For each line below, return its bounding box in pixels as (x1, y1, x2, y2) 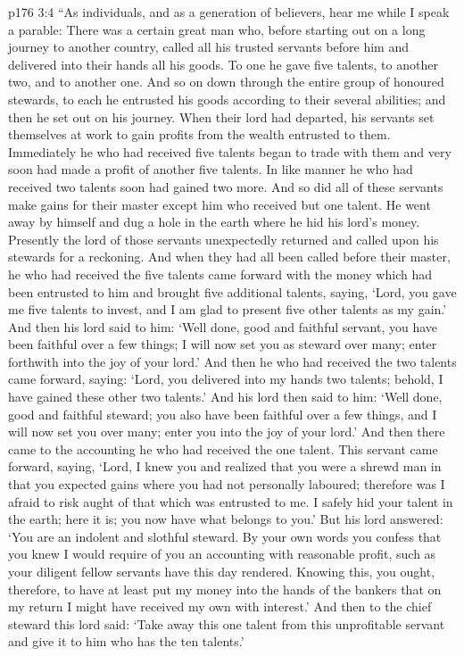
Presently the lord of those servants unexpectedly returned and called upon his (8, 229, 439, 248)
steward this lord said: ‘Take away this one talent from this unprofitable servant (8, 614, 445, 633)
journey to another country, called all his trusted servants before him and (8, 37, 409, 56)
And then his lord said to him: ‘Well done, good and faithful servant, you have (8, 317, 438, 336)
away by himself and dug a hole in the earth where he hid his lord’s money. (8, 212, 420, 231)
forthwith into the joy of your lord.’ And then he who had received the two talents (8, 352, 457, 370)
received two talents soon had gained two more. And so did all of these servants (8, 177, 443, 195)
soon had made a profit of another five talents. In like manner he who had (8, 160, 413, 179)
